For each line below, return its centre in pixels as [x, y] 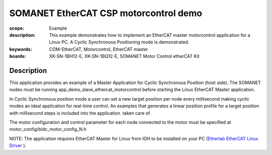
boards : [18, 56]
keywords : [21, 49]
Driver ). [18, 145]
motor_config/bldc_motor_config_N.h [48, 129]
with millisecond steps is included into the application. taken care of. [80, 113]
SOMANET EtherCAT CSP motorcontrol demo [106, 13]
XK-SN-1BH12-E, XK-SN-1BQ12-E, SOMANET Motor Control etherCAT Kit [124, 56]
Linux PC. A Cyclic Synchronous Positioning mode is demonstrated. [119, 42]
